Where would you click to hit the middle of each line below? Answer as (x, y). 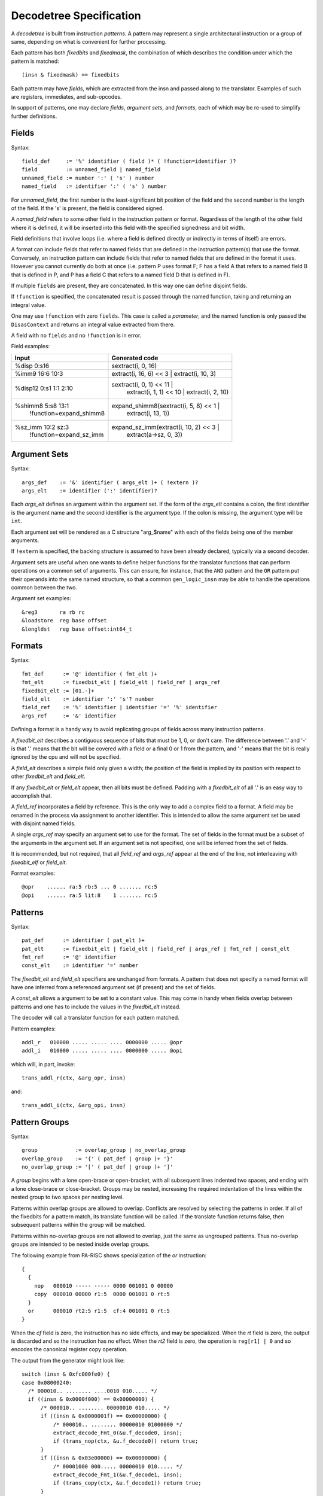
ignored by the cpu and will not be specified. (66, 757)
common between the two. (44, 587)
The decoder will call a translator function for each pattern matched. (95, 1018)
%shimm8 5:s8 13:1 (42, 406)
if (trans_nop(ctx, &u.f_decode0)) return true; (126, 1441)
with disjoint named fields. (43, 823)
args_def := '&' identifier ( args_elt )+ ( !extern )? (110, 482)
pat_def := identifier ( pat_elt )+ (83, 940)
